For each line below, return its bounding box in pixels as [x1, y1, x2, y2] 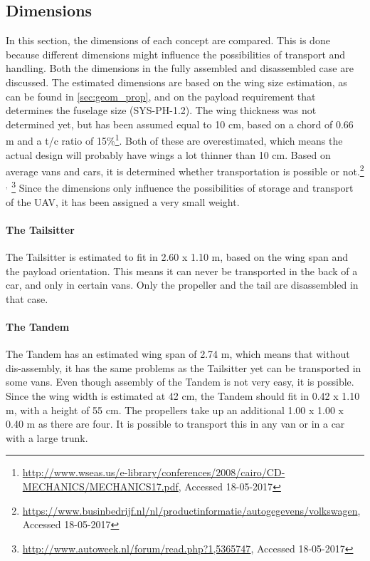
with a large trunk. [6, 430, 88, 445]
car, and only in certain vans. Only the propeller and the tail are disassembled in [6, 277, 359, 292]
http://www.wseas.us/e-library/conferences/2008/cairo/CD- [22, 465, 285, 480]
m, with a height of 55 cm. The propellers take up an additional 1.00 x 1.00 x [6, 402, 344, 417]
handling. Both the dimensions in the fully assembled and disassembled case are [6, 61, 354, 76]
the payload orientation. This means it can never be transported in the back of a [6, 263, 358, 278]
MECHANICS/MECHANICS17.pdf [22, 479, 179, 494]
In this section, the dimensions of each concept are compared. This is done [6, 33, 330, 48]
